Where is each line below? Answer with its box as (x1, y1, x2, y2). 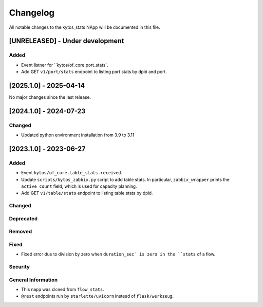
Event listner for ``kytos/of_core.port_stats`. (21, 62, 108, 68)
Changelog (9, 7, 55, 18)
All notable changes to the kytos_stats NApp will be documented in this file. (9, 24, 160, 30)
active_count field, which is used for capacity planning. (21, 183, 137, 189)
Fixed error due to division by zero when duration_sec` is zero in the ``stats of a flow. (21, 251, 216, 257)
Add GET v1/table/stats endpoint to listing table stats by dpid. (21, 190, 153, 196)
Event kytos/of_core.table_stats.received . (21, 170, 123, 176)
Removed (9, 228, 32, 235)
